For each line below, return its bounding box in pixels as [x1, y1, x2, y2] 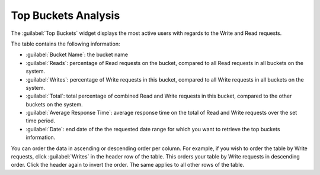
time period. [25, 117, 56, 124]
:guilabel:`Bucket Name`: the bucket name [25, 51, 129, 59]
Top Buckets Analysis [11, 9, 120, 22]
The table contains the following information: [11, 40, 120, 47]
